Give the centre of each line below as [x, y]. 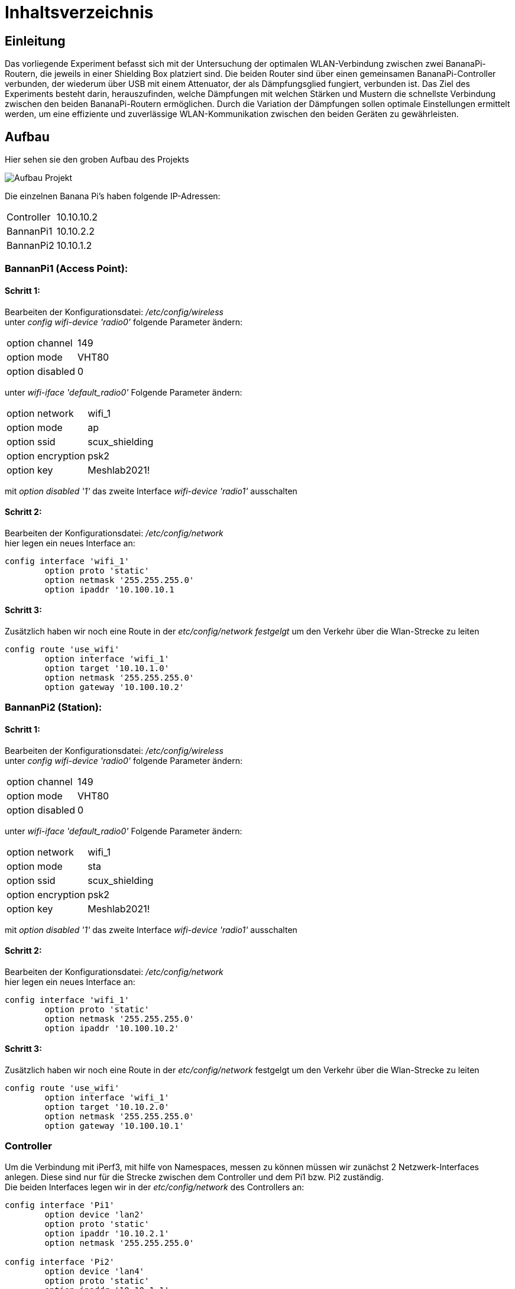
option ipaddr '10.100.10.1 [109, 589]
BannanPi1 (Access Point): [67, 269]
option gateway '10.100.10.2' [114, 687]
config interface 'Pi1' [60, 1205]
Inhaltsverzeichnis [79, 12]
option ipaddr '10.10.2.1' [107, 1233]
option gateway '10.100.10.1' [114, 1126]
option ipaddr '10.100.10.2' [112, 1028]
